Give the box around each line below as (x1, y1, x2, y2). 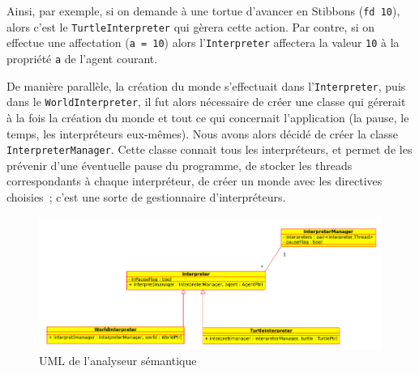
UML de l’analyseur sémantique (39, 351, 197, 368)
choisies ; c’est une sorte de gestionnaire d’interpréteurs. (6, 188, 286, 205)
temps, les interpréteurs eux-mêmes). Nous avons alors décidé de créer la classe (6, 125, 399, 142)
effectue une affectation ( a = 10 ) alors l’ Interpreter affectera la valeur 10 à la (6, 34, 400, 51)
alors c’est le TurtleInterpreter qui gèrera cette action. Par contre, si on (6, 18, 374, 35)
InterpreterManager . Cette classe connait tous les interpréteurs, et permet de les (6, 141, 413, 158)
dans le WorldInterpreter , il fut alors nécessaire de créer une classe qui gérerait (6, 93, 406, 110)
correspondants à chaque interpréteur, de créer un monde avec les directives (6, 172, 383, 189)
